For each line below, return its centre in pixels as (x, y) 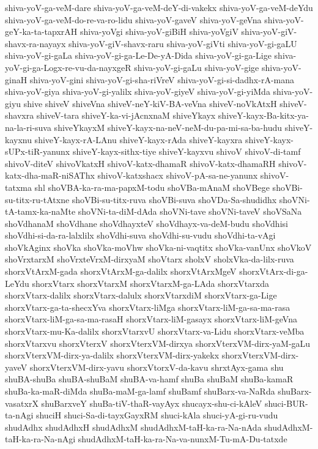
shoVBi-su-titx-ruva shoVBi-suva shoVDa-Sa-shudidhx (174, 199)
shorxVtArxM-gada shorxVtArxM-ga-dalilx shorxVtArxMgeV (121, 271)
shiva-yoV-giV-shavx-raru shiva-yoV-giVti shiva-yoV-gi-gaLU (183, 43)
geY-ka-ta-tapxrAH (41, 32)
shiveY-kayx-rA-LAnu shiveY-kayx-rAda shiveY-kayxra (139, 139)
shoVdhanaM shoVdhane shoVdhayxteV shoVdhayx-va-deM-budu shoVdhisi (146, 223)
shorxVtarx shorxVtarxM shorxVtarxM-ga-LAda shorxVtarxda (150, 283)
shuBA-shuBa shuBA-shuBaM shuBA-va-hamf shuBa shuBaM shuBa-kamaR (149, 379)
